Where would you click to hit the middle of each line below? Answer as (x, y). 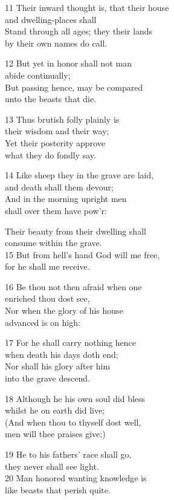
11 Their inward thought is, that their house (87, 7)
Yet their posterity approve (55, 142)
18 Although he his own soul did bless (75, 398)
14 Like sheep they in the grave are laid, (79, 175)
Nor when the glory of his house (64, 310)
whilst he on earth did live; (55, 410)
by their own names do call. (56, 43)
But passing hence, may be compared (74, 87)
